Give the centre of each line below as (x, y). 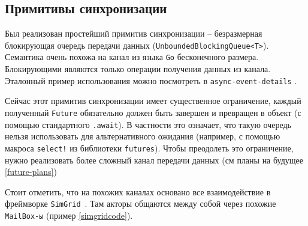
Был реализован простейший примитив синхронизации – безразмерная (134, 33)
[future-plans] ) (31, 172)
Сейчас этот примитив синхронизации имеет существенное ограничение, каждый (153, 101)
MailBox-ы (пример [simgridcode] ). (69, 215)
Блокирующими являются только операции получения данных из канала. (138, 69)
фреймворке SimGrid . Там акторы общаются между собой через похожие (141, 203)
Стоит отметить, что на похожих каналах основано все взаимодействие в (138, 191)
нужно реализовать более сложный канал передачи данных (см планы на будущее (154, 160)
